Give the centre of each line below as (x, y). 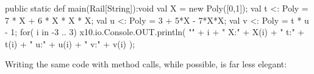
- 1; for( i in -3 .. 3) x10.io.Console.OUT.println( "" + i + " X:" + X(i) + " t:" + (155, 32)
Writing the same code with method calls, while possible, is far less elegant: (146, 64)
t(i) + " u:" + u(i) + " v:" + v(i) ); (70, 43)
